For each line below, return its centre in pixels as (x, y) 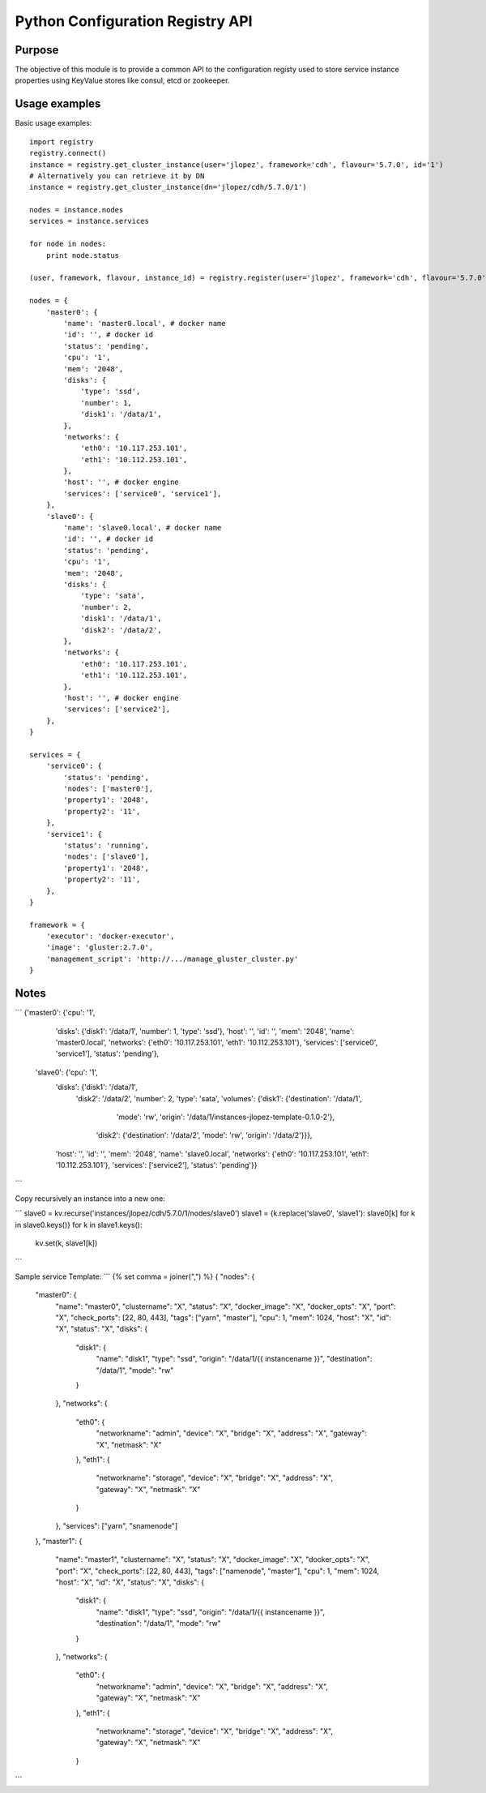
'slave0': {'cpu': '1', (67, 1072)
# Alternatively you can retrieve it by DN (117, 176)
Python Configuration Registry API (134, 21)
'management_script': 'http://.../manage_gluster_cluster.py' (172, 959)
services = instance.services (90, 221)
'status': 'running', (107, 845)
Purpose (37, 50)
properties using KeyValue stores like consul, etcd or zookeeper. (122, 80)
